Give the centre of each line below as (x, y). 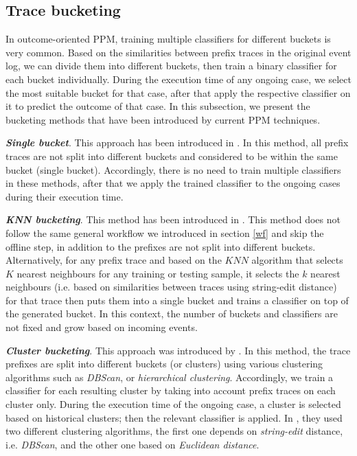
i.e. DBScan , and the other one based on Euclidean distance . (133, 444)
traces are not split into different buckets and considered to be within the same (172, 156)
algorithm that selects (297, 260)
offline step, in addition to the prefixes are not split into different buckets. (161, 246)
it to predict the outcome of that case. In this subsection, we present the (158, 106)
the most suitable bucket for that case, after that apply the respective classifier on (178, 92)
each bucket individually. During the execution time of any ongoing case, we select (178, 79)
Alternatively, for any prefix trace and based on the (114, 260)
